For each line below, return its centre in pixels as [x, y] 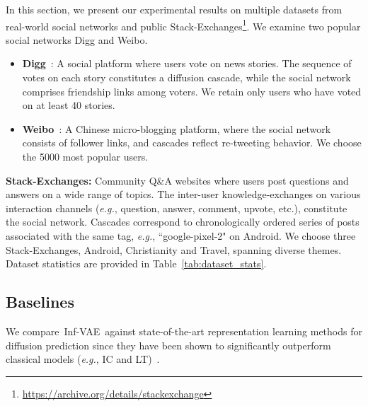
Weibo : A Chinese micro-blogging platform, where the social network [177, 128]
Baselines [40, 302]
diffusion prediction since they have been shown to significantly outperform [168, 345]
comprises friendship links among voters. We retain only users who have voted [192, 91]
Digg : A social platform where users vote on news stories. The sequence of [187, 63]
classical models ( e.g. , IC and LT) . [83, 359]
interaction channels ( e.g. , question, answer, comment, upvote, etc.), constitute [177, 208]
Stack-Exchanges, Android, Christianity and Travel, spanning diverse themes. [174, 249]
